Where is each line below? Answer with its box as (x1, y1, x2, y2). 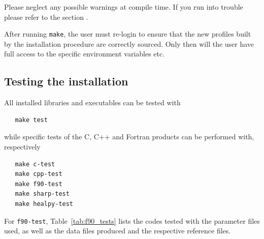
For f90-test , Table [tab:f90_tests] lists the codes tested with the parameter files (4, 215, 260, 226)
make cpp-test (15, 170, 62, 178)
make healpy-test (15, 200, 74, 207)
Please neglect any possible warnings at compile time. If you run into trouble (4, 2, 243, 12)
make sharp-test (15, 190, 70, 198)
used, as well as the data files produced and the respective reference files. (4, 225, 231, 236)
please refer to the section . (4, 11, 88, 22)
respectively (4, 141, 41, 152)
